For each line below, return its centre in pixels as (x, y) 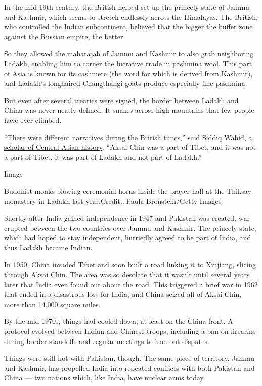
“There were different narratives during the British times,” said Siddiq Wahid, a (128, 137)
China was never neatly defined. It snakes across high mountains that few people (129, 110)
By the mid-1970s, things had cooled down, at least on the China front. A (119, 321)
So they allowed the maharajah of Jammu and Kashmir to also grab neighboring (129, 53)
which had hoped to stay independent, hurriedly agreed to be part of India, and (128, 238)
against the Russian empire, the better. (65, 36)
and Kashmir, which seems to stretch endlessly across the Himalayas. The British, (131, 16)
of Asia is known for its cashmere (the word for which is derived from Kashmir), (128, 73)
